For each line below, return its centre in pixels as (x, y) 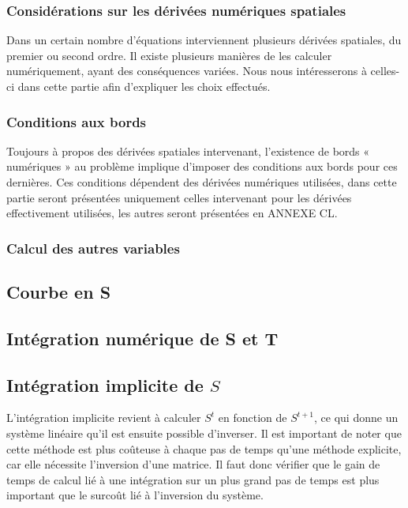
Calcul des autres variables (93, 248)
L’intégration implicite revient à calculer (104, 418)
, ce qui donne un (356, 418)
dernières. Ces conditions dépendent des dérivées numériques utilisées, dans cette (202, 182)
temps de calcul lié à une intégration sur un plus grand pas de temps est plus (193, 479)
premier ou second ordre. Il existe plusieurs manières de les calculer (169, 55)
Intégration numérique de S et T (142, 338)
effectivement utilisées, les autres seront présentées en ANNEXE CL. (172, 213)
